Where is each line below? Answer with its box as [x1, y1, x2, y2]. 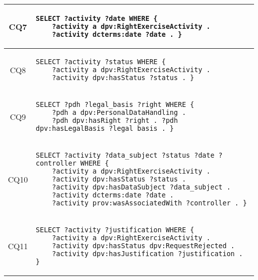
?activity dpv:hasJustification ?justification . [52, 250, 243, 258]
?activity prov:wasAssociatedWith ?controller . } [52, 199, 247, 207]
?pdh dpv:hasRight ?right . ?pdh [52, 116, 178, 124]
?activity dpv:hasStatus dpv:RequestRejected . [52, 242, 235, 250]
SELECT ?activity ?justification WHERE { [36, 226, 194, 234]
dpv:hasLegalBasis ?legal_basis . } [36, 124, 174, 132]
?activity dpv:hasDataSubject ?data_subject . [52, 183, 231, 191]
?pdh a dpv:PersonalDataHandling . [52, 108, 186, 116]
